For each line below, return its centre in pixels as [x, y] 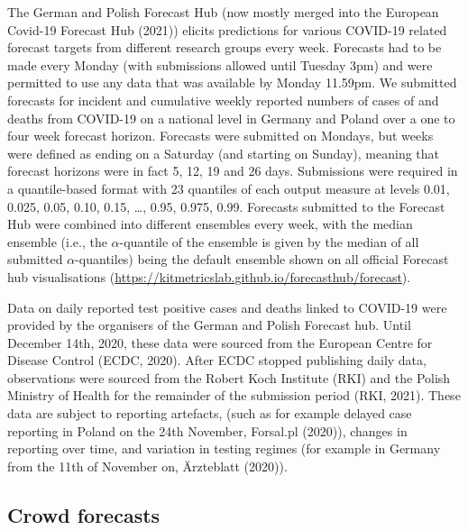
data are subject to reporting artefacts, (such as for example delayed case [210, 413]
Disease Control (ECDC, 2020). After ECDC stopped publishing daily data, [217, 360]
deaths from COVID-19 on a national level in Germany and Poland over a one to [231, 118]
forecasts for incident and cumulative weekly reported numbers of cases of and [223, 100]
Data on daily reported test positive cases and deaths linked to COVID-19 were [227, 307]
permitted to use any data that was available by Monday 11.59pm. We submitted [232, 82]
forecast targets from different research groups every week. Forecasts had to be [225, 47]
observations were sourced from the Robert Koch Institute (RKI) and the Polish [229, 377]
